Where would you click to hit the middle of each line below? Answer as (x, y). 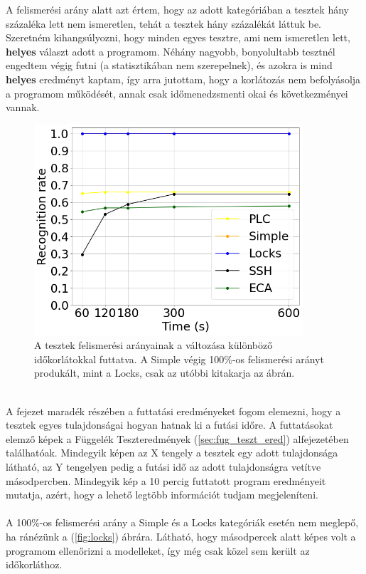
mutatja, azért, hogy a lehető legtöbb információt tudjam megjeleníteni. (162, 495)
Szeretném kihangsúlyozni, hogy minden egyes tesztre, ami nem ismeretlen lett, (178, 37)
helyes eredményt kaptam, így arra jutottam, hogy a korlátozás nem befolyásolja (183, 79)
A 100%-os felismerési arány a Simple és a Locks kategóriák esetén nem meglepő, (182, 522)
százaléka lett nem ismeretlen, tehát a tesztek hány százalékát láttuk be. (163, 23)
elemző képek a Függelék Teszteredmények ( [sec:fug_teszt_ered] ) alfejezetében (177, 438)
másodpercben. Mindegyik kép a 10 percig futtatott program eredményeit (166, 480)
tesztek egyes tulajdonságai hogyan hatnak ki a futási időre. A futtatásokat (169, 425)
